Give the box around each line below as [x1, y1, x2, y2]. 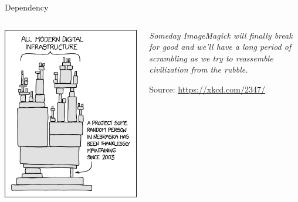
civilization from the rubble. [149, 63, 248, 76]
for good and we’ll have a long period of [149, 40, 292, 53]
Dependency [5, 1, 49, 13]
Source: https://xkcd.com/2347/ [149, 83, 265, 95]
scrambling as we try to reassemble [149, 52, 273, 64]
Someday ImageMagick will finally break [149, 29, 293, 41]
